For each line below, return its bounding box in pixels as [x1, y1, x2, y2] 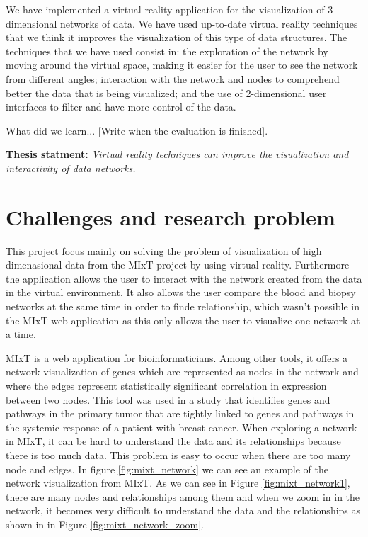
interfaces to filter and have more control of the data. [6, 99, 236, 114]
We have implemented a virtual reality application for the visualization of [6, 2, 325, 16]
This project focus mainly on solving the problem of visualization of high [6, 243, 322, 258]
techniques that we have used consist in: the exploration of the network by [6, 43, 328, 58]
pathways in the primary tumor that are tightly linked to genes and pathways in [6, 406, 355, 421]
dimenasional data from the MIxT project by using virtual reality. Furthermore [6, 257, 350, 272]
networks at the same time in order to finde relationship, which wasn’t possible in [6, 299, 360, 314]
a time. [6, 327, 36, 341]
